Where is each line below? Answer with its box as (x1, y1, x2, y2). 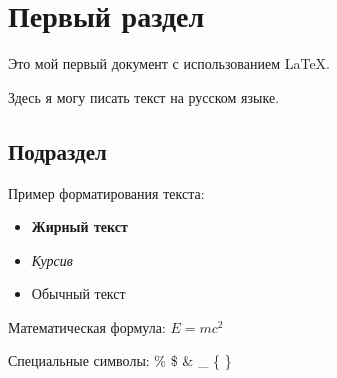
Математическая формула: (8, 316, 166, 337)
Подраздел (8, 135, 107, 166)
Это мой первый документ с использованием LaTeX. (8, 53, 330, 74)
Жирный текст (31, 216, 128, 237)
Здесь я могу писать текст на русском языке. (8, 86, 280, 107)
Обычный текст (31, 283, 126, 304)
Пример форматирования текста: (8, 182, 205, 203)
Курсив (31, 249, 73, 270)
